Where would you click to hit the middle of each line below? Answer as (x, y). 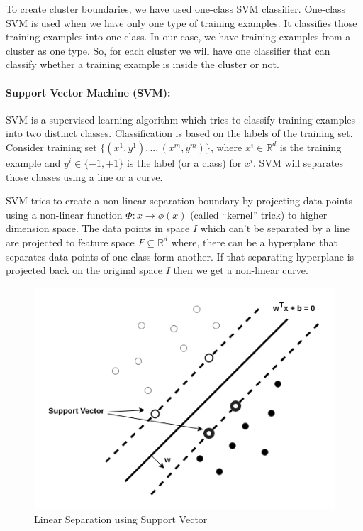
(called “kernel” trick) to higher (259, 214)
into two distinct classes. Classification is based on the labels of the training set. (179, 133)
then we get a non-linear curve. (241, 270)
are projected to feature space (70, 242)
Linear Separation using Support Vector (121, 519)
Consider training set (51, 147)
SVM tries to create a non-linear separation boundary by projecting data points (179, 201)
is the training (311, 147)
